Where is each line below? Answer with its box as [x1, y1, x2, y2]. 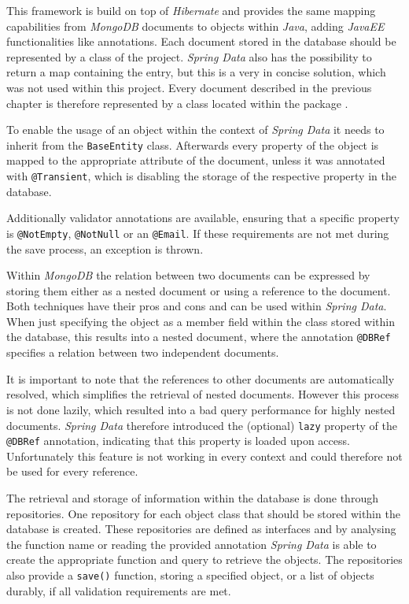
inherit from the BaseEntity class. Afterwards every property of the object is [6, 136, 379, 153]
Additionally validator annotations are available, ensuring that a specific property [6, 209, 400, 226]
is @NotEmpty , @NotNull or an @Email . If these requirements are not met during [6, 224, 389, 241]
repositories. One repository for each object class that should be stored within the [6, 505, 400, 521]
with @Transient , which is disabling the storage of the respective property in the [6, 168, 396, 183]
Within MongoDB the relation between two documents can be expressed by [6, 267, 370, 283]
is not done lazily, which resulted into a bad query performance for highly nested [6, 401, 396, 417]
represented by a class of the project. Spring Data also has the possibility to [6, 48, 372, 65]
